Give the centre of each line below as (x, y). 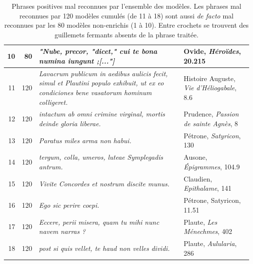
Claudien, (198, 178)
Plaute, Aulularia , (210, 243)
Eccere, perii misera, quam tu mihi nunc (99, 222)
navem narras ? (62, 231)
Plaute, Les (200, 222)
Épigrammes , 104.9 (212, 166)
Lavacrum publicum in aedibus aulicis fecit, (103, 73)
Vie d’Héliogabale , (210, 88)
